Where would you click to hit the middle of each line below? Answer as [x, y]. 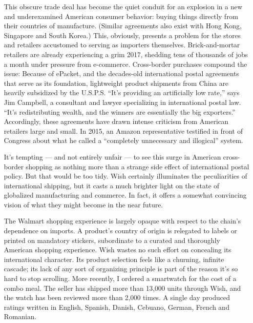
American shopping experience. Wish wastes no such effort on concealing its [118, 250]
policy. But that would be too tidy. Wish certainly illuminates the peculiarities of [126, 176]
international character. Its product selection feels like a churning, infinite [114, 259]
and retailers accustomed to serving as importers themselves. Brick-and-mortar [122, 45]
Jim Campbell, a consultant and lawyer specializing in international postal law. [123, 102]
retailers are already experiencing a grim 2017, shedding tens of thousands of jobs [126, 54]
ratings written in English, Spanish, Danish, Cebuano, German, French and [117, 307]
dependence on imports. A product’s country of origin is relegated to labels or [121, 231]
